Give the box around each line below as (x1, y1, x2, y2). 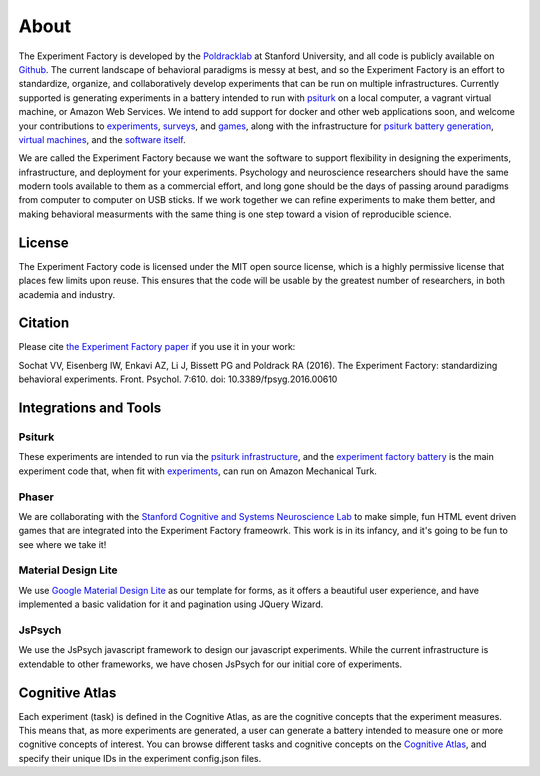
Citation (18, 315, 70, 332)
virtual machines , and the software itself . (18, 133, 186, 145)
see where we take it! (18, 538, 107, 550)
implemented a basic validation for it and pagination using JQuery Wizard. (18, 598, 324, 610)
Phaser (18, 490, 54, 504)
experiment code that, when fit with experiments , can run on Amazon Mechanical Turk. (18, 465, 377, 477)
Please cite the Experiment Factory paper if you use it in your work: (18, 341, 296, 353)
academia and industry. (18, 288, 115, 300)
